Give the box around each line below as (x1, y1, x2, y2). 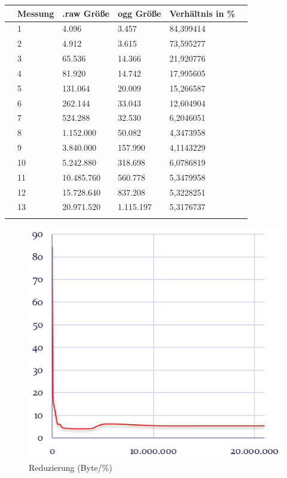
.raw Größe (62, 7, 109, 19)
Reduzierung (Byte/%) (29, 461, 112, 473)
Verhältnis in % (169, 7, 236, 19)
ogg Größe (117, 7, 161, 19)
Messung (17, 7, 54, 19)
